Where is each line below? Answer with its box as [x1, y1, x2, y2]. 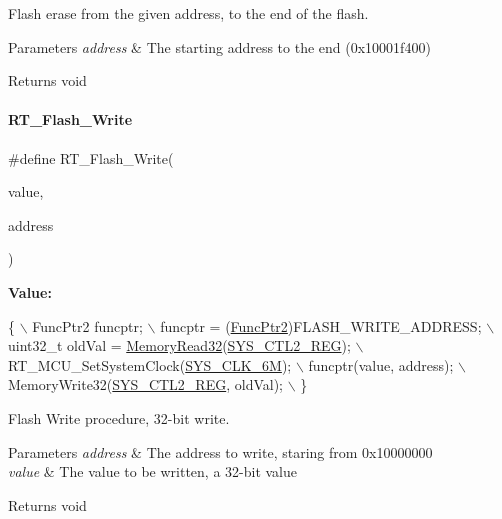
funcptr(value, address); [308, 354, 454, 375]
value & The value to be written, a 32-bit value [8, 461, 297, 482]
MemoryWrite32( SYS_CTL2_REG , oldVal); [8, 374, 284, 395]
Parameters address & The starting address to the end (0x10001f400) [8, 36, 431, 57]
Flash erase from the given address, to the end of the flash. [8, 3, 369, 23]
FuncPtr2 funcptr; [32, 315, 143, 336]
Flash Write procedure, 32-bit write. [8, 407, 230, 428]
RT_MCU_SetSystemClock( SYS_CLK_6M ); [8, 354, 292, 375]
